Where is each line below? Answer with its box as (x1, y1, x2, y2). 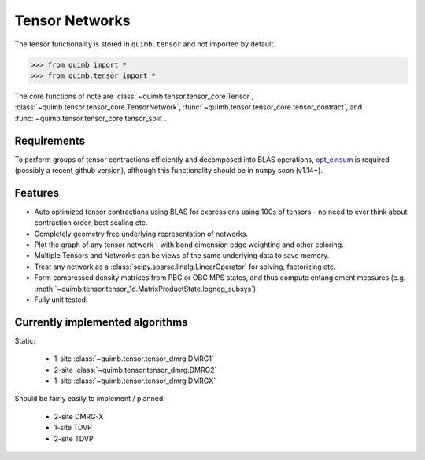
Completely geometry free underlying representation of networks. (34, 229, 248, 238)
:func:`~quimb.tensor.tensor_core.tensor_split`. (14, 113, 167, 123)
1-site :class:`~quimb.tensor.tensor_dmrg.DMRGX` (54, 376, 216, 385)
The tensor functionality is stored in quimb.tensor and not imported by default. (14, 39, 275, 49)
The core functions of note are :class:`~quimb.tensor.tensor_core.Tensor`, (14, 91, 254, 101)
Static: (14, 336, 35, 345)
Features (14, 186, 59, 200)
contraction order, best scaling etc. (34, 218, 148, 227)
